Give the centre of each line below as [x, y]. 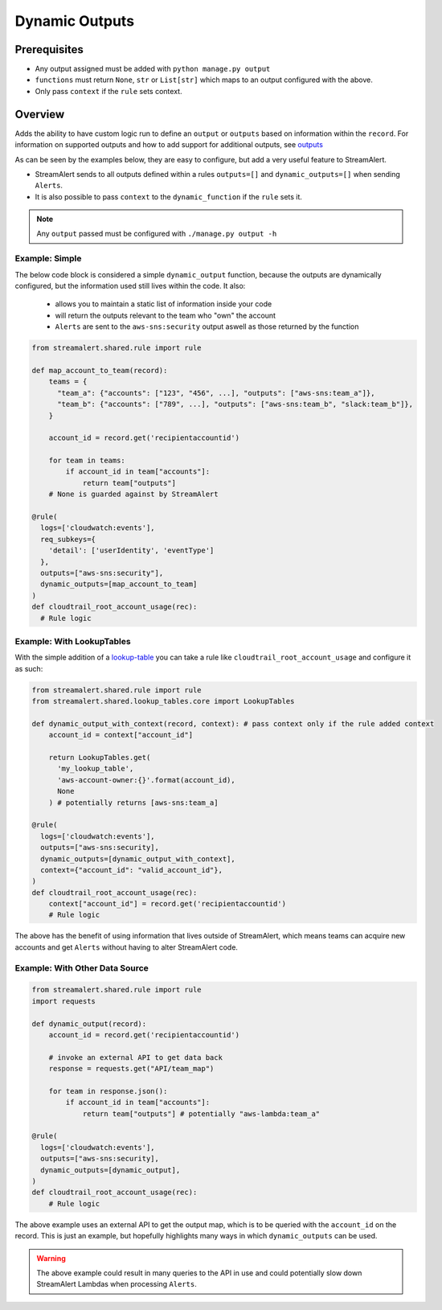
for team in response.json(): [108, 1091]
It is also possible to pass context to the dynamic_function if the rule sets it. [169, 196]
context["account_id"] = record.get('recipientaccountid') [168, 904]
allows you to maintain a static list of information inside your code [164, 304]
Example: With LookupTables [73, 641]
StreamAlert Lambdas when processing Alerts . [117, 1284]
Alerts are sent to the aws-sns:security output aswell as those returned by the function [207, 326]
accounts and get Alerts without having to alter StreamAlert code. [127, 947]
